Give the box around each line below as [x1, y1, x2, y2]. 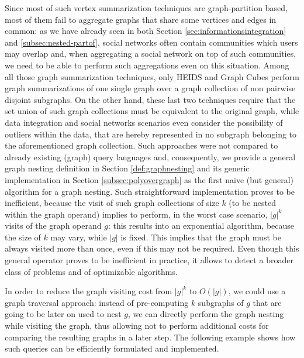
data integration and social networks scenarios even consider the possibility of [5, 116, 283, 128]
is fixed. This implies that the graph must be [120, 230, 281, 243]
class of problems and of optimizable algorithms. [5, 265, 178, 277]
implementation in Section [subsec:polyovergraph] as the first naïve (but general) [5, 173, 294, 185]
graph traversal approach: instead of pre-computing [5, 296, 189, 308]
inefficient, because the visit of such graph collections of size [5, 197, 219, 209]
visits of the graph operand [5, 219, 102, 232]
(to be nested [229, 197, 276, 209]
